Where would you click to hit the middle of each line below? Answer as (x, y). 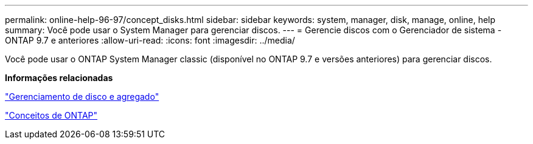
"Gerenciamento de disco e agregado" (82, 97)
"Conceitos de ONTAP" (51, 115)
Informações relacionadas (59, 78)
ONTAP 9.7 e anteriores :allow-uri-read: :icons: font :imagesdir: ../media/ (150, 40)
